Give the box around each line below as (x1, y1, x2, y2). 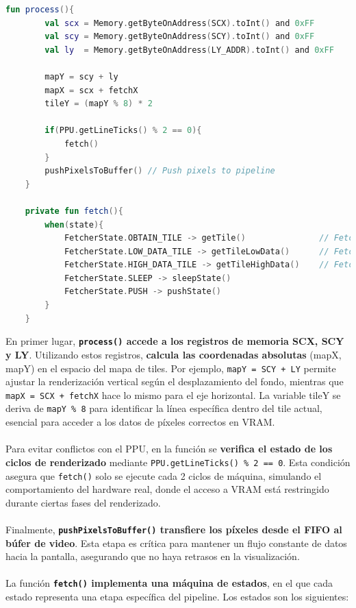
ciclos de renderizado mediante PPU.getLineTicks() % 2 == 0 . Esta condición (5, 454, 351, 469)
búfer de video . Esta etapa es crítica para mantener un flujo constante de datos (5, 535, 347, 550)
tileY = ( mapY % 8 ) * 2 (44, 99, 153, 109)
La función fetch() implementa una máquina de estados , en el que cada (5, 576, 333, 590)
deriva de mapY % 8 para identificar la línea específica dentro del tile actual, (5, 401, 322, 415)
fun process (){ (5, 5, 75, 14)
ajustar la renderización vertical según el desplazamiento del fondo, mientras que (5, 374, 344, 389)
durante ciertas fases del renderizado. (5, 495, 161, 509)
